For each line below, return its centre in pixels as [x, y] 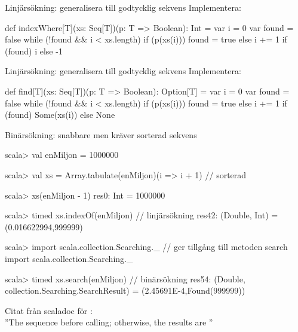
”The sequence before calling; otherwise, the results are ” [109, 322]
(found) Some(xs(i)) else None [60, 115]
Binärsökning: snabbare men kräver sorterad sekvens [101, 134]
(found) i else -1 [34, 51]
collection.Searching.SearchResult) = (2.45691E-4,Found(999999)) [125, 290]
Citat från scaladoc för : [49, 310]
